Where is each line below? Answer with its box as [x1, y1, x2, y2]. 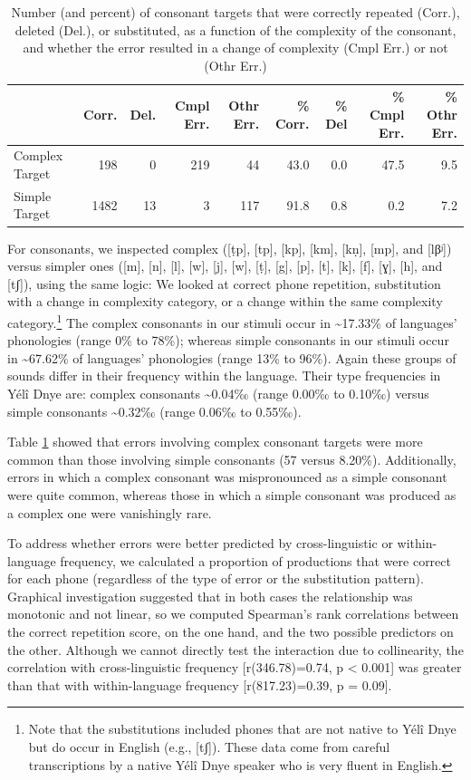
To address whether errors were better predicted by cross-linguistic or [7, 534, 393, 553]
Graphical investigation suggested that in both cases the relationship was [7, 586, 413, 605]
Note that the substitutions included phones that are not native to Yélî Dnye [28, 719, 457, 738]
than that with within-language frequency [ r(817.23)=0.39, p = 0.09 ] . [7, 675, 392, 694]
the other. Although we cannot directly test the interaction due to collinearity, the [7, 640, 464, 659]
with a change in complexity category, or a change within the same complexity [7, 292, 443, 311]
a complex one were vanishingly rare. [7, 503, 212, 522]
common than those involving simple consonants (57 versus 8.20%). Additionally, [7, 449, 457, 468]
